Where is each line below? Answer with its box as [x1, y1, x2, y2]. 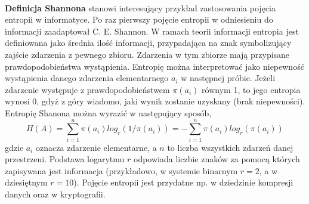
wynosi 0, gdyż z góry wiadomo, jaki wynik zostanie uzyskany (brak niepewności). [5, 95, 305, 107]
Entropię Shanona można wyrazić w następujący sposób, [5, 106, 212, 119]
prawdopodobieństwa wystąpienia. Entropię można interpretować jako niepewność [5, 60, 304, 72]
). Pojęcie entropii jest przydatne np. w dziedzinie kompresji [73, 176, 293, 188]
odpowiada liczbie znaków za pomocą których [134, 153, 300, 165]
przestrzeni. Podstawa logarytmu [5, 153, 125, 165]
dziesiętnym [5, 176, 48, 188]
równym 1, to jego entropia [202, 83, 301, 95]
